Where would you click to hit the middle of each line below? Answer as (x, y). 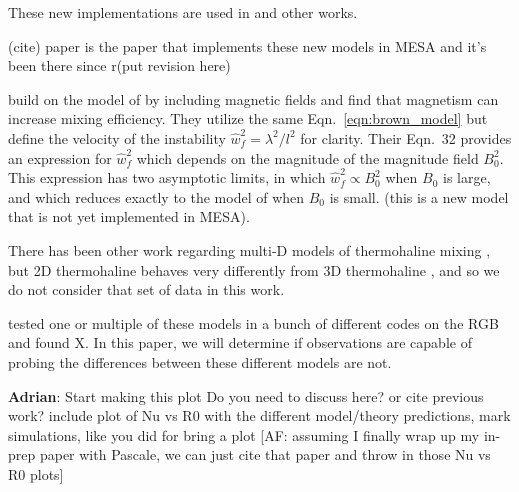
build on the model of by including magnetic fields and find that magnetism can (253, 98)
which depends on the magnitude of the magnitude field (307, 157)
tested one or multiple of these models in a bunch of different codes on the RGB (253, 322)
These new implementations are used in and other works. (183, 12)
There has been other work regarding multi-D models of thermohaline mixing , (249, 249)
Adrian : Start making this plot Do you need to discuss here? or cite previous (246, 395)
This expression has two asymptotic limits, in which (167, 177)
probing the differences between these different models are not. (200, 361)
